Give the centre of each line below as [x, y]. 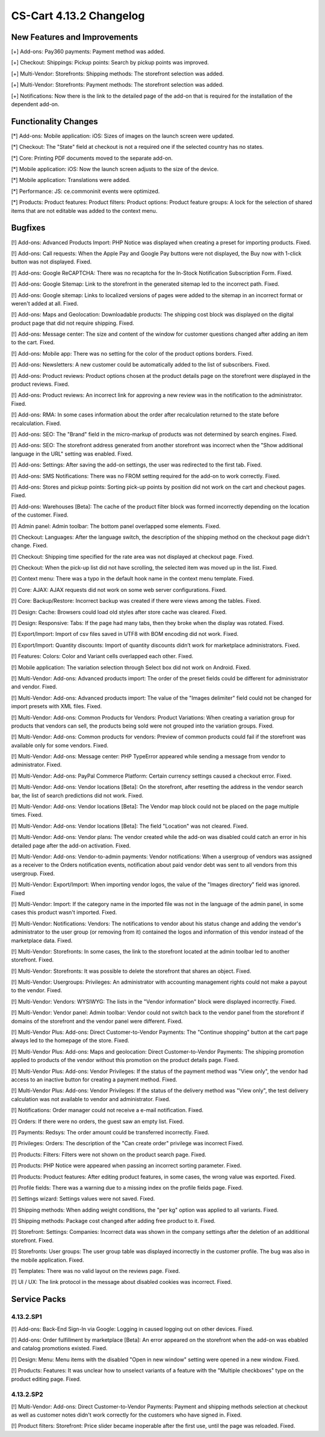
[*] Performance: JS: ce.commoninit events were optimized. [85, 191]
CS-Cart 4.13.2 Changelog [78, 16]
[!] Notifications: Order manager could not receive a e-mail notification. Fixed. [107, 1110]
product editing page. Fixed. [46, 1379]
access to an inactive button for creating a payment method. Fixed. [94, 1080]
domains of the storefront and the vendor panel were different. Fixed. [97, 1021]
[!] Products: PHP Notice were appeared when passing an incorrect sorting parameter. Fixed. [126, 1166]
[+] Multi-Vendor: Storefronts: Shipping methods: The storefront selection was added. [117, 74]
